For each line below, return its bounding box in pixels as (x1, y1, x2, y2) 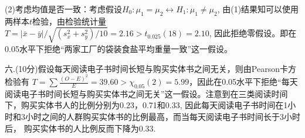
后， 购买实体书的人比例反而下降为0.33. (5, 122, 156, 134)
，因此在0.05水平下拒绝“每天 (189, 75, 298, 87)
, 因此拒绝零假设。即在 (209, 27, 297, 39)
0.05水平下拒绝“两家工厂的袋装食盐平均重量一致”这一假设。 (5, 42, 233, 54)
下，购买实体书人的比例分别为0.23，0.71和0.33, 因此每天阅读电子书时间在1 (5, 99, 288, 111)
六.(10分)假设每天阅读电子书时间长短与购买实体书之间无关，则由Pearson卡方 (5, 62, 296, 74)
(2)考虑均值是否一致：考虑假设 (5, 3, 122, 15)
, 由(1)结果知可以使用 (217, 3, 299, 15)
